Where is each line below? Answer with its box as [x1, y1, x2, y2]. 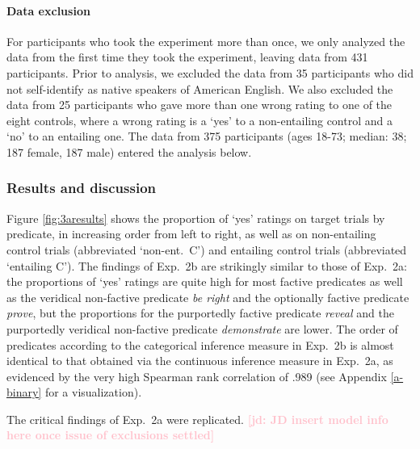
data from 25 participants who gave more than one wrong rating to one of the [6, 96, 393, 113]
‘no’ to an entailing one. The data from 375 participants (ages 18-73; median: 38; [6, 128, 407, 145]
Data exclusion [6, 2, 90, 19]
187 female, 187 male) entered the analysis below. [6, 143, 252, 160]
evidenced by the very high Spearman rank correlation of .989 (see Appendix [6, 367, 387, 384]
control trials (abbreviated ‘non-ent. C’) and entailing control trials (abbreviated [6, 241, 407, 258]
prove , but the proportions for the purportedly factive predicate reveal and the [6, 304, 394, 321]
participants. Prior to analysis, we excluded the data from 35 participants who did [6, 64, 414, 81]
